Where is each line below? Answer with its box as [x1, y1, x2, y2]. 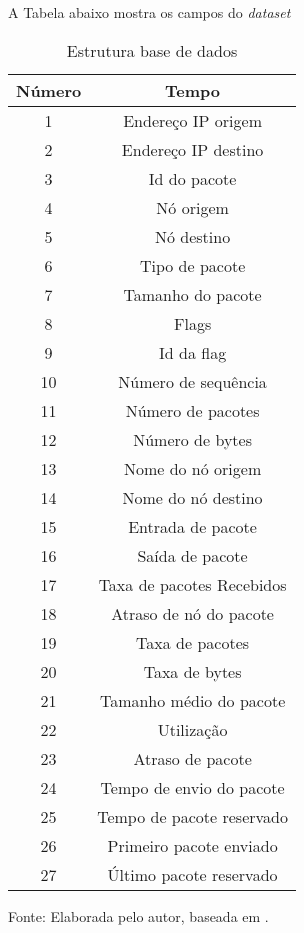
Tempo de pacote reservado [97, 804, 288, 828]
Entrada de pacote [128, 514, 257, 538]
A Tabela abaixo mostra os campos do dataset [8, 2, 291, 22]
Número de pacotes [125, 398, 260, 422]
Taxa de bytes [143, 659, 242, 683]
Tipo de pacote [139, 253, 246, 277]
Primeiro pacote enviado [107, 833, 278, 857]
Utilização [157, 717, 228, 741]
